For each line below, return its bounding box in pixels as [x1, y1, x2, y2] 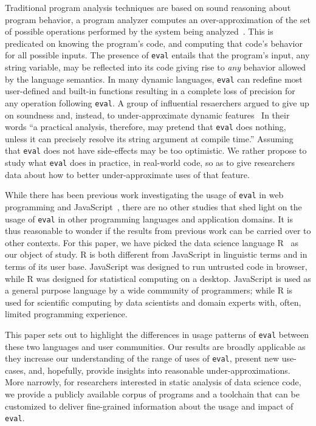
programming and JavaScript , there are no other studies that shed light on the [5, 200, 302, 213]
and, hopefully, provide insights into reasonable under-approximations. [29, 363, 290, 376]
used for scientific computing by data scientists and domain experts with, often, [5, 295, 301, 308]
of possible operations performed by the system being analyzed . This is [5, 25, 273, 38]
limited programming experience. [5, 307, 128, 320]
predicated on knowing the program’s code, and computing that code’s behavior [5, 36, 303, 49]
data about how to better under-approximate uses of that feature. [5, 168, 250, 180]
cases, [5, 363, 26, 376]
